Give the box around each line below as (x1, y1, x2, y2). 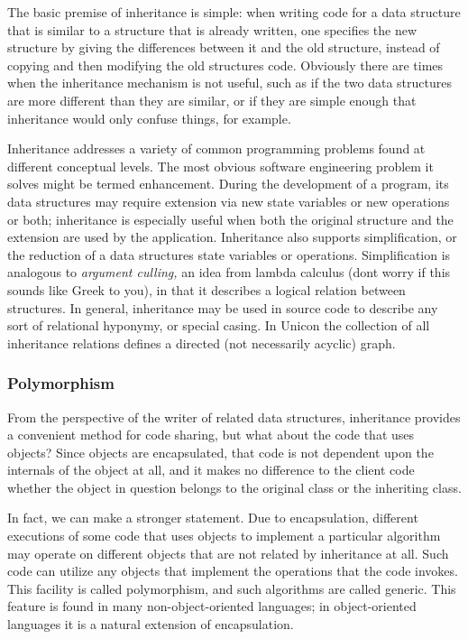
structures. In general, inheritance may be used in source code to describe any (7, 298, 438, 317)
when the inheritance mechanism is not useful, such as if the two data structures (7, 73, 452, 92)
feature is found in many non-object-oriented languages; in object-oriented (7, 597, 417, 616)
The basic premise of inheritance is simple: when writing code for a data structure (7, 3, 461, 21)
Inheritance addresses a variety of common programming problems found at (7, 139, 426, 158)
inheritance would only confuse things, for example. (7, 108, 291, 127)
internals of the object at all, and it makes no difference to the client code (7, 460, 415, 479)
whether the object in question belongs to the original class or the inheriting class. (7, 477, 462, 496)
